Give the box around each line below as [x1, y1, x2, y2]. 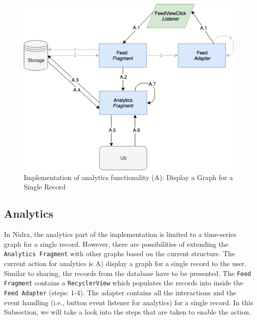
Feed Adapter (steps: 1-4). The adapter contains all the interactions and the [4, 287, 236, 297]
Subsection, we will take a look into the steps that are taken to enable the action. [4, 307, 251, 317]
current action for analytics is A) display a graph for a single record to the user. [4, 258, 247, 268]
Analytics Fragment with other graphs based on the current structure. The [4, 248, 235, 259]
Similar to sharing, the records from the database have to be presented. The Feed [4, 268, 251, 278]
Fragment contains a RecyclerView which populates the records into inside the [4, 277, 243, 288]
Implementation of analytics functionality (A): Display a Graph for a [24, 172, 233, 182]
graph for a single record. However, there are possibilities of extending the [4, 238, 228, 249]
